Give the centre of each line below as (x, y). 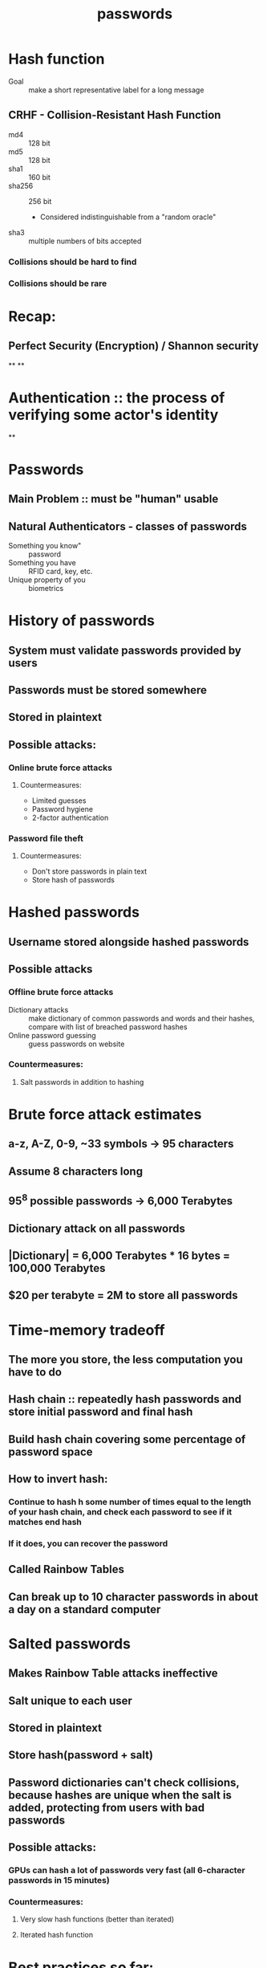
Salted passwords (69, 1644)
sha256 (21, 185)
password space (51, 1451)
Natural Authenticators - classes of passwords (127, 526)
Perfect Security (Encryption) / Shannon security (133, 346)
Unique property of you (47, 580)
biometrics (46, 588)
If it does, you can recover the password (88, 1543)
